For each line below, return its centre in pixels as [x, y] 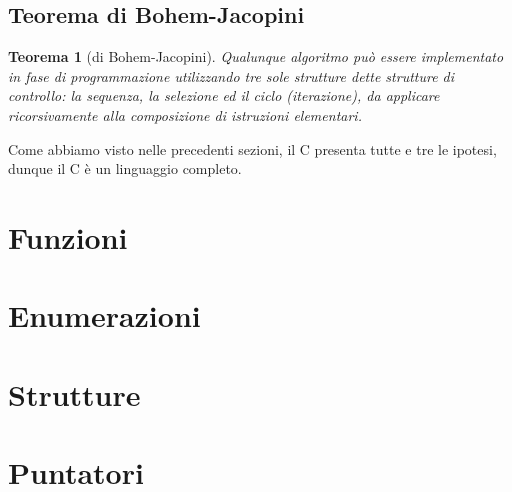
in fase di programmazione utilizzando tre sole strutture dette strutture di [231, 75]
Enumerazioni [104, 315]
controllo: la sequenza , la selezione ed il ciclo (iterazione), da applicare [224, 95]
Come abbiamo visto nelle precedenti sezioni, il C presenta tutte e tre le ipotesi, [252, 148]
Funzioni [68, 236]
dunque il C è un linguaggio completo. [125, 168]
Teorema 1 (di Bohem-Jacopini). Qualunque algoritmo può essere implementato [256, 56]
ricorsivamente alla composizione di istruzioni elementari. [185, 114]
